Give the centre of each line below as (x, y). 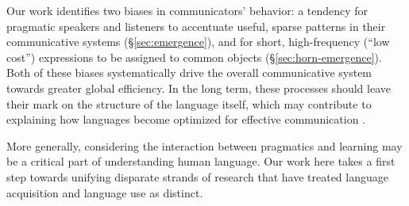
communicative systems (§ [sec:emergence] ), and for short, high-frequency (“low (198, 42)
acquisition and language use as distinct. (105, 192)
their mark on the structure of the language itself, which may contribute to (189, 103)
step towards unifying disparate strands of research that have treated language (197, 176)
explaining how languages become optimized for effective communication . (186, 119)
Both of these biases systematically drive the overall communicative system (189, 72)
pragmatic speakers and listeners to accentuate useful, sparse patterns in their (196, 26)
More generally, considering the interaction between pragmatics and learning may (204, 145)
